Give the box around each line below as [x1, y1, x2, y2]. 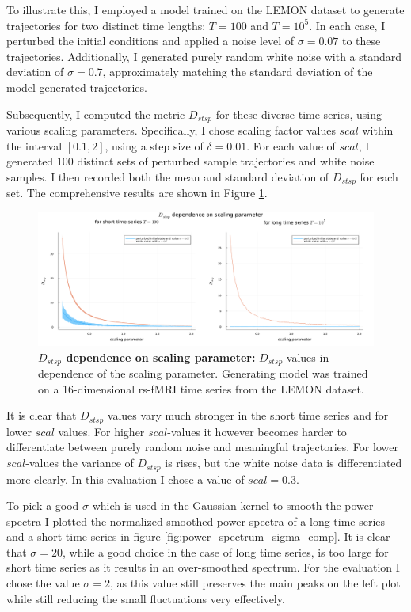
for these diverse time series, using [215, 105, 382, 122]
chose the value [6, 575, 80, 591]
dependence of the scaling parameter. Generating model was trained [38, 365, 368, 382]
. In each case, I [309, 17, 386, 33]
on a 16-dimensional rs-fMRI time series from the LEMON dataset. [38, 380, 364, 397]
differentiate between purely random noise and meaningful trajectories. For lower [6, 439, 398, 455]
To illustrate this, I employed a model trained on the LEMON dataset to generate [6, 2, 405, 17]
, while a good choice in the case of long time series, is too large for [63, 543, 389, 560]
